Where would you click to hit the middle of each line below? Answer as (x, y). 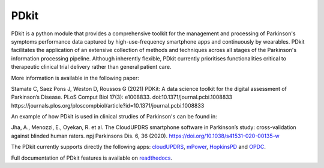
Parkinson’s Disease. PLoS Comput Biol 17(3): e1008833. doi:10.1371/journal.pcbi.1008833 (122, 97)
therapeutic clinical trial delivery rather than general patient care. (91, 67)
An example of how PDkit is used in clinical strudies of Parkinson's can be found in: (114, 117)
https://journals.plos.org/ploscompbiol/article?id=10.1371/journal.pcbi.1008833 (108, 105)
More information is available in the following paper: (75, 78)
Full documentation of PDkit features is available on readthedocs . (92, 158)
